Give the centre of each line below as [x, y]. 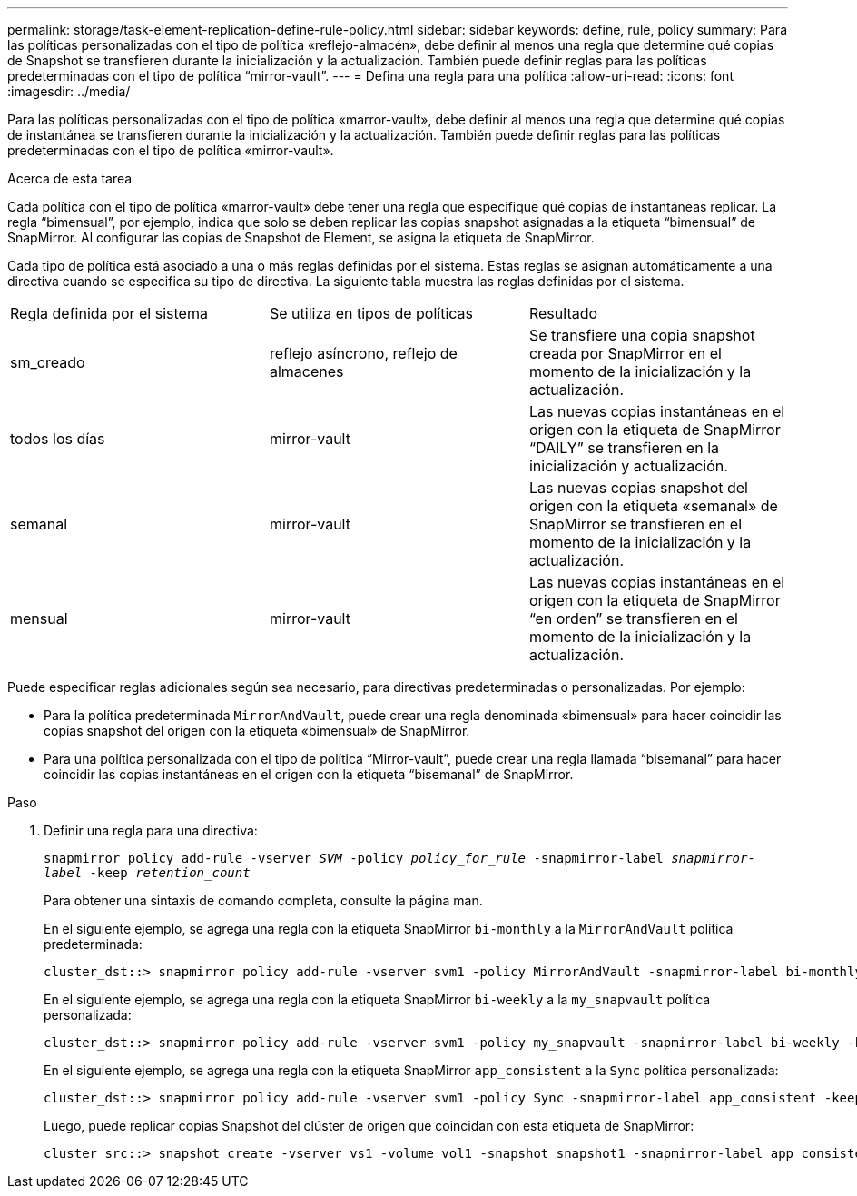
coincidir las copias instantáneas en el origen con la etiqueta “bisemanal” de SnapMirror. [309, 774]
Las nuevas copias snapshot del [638, 488]
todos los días [58, 439]
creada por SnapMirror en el [625, 353]
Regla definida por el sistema [109, 313]
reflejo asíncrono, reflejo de [363, 353]
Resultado [563, 313]
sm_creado [48, 362]
